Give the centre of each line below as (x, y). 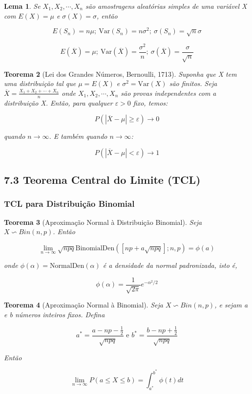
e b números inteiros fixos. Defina (54, 314)
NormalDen (67, 266)
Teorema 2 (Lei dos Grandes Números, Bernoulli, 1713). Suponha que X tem (120, 74)
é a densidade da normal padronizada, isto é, (170, 265)
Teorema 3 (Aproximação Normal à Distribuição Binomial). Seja (103, 222)
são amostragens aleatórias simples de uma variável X (166, 6)
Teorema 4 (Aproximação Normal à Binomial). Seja (84, 305)
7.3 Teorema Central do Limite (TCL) (102, 180)
